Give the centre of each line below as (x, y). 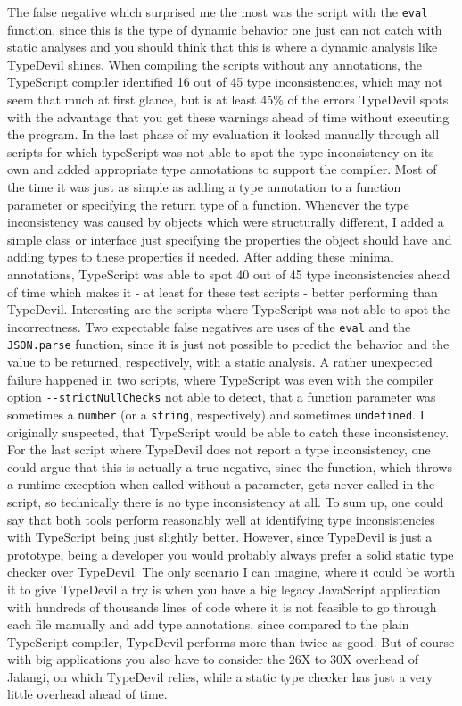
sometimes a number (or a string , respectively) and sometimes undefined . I (216, 414)
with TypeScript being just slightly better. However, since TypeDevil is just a (220, 537)
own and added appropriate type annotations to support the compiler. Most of (222, 169)
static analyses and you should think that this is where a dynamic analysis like (223, 47)
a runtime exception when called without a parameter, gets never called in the (221, 484)
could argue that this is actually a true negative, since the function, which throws (230, 466)
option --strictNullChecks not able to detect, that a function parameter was (222, 397)
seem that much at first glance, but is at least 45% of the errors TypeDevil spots (228, 100)
